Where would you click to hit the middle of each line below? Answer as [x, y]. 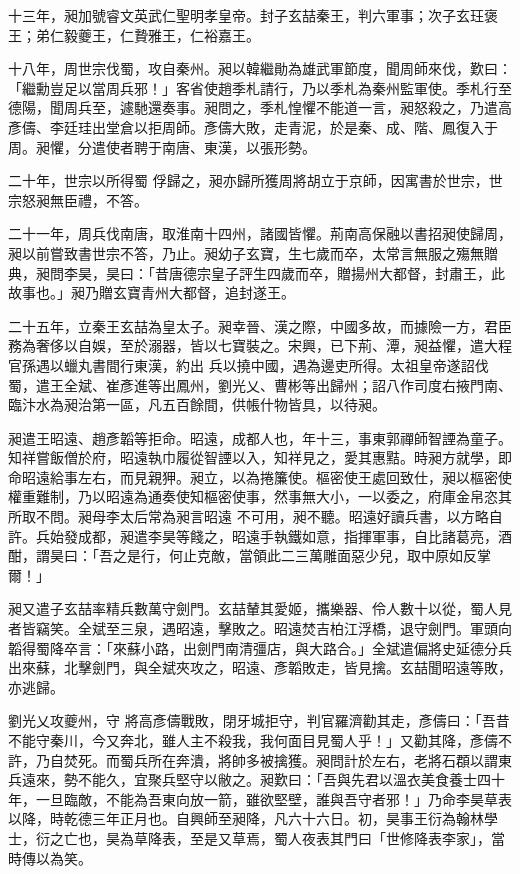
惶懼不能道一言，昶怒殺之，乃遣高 [399, 107]
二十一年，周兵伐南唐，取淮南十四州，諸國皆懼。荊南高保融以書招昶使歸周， [260, 233]
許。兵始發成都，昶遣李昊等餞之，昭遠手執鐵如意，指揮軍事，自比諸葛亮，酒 [260, 535]
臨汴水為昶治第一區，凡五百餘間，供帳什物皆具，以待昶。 [197, 404]
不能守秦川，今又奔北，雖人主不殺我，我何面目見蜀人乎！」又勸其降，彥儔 [253, 740]
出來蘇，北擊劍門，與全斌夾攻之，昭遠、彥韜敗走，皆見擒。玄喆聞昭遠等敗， [260, 667]
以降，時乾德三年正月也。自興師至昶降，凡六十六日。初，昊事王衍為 [232, 818]
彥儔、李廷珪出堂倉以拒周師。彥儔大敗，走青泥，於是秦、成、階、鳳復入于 [253, 126]
